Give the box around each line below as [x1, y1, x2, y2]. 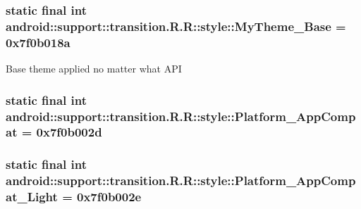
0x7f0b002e [77, 188, 142, 205]
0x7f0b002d [36, 123, 102, 141]
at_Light [6, 188, 58, 205]
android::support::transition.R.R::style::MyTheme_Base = [6, 17, 346, 34]
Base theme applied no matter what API [6, 61, 182, 76]
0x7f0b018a [6, 33, 71, 51]
